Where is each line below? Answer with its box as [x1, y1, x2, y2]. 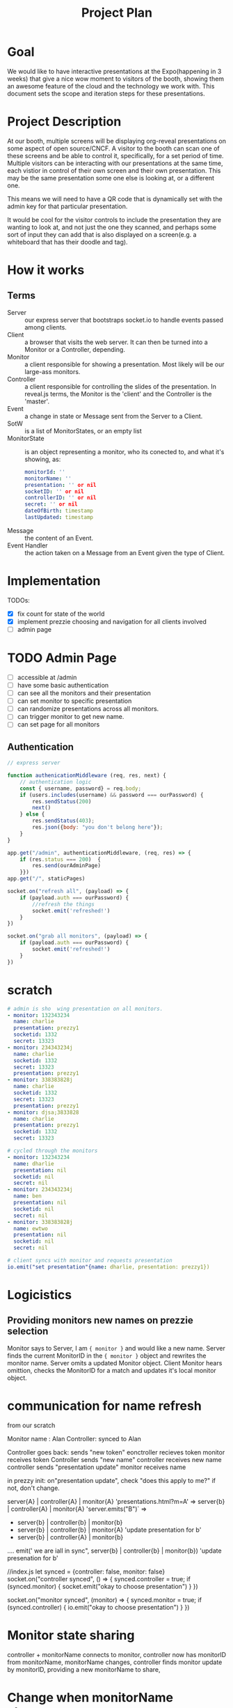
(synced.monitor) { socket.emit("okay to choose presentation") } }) [7, 1582, 198, 1590]
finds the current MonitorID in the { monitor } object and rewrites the [7, 1351, 207, 1360]
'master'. [24, 397, 50, 405]
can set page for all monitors [17, 720, 100, 729]
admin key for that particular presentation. [7, 202, 128, 210]
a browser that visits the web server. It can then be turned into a [24, 338, 208, 346]
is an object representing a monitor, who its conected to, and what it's [24, 447, 225, 456]
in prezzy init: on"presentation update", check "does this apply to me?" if [7, 1476, 216, 1484]
